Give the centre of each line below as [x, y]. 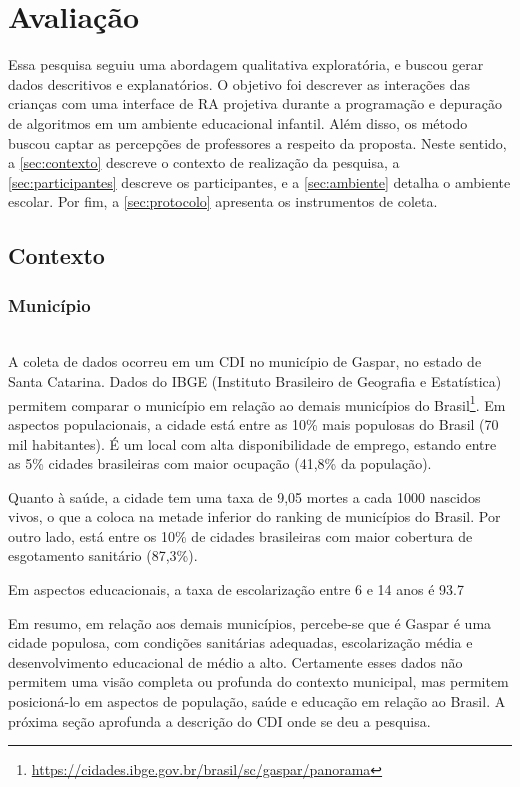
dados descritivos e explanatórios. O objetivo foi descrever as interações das [239, 83]
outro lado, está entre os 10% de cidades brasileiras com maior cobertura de [240, 535]
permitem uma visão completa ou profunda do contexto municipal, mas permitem [258, 681]
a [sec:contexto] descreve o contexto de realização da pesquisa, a [204, 162]
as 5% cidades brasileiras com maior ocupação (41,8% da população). [220, 463]
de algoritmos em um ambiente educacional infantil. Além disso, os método [238, 122]
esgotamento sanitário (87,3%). [103, 555]
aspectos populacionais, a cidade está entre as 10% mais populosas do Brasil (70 [253, 423]
